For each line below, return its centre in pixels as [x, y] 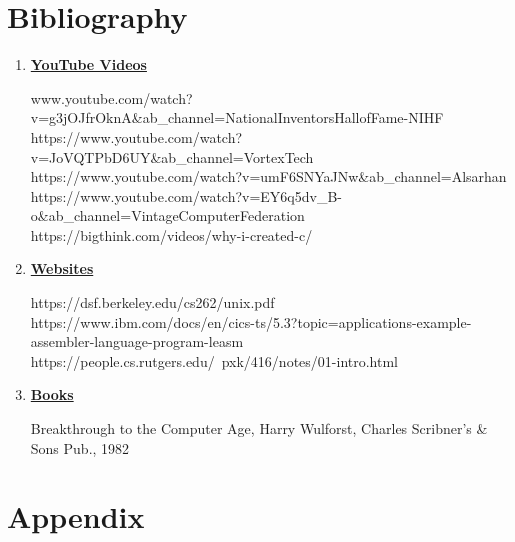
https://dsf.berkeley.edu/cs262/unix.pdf [152, 302]
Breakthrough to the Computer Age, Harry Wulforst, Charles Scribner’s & [259, 428]
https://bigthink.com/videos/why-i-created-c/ [171, 234]
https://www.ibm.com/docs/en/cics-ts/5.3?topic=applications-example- [251, 321]
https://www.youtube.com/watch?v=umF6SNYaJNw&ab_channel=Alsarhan [268, 176]
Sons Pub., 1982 [80, 447]
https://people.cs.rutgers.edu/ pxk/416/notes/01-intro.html [214, 360]
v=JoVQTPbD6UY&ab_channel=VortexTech [172, 156]
